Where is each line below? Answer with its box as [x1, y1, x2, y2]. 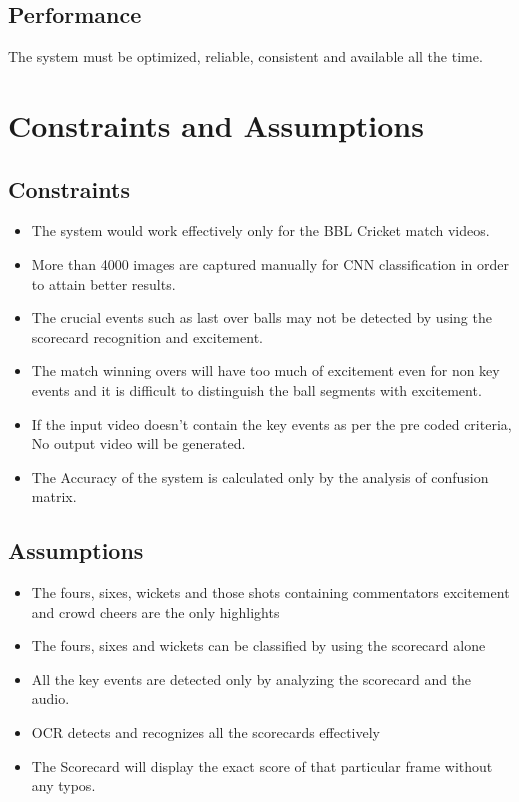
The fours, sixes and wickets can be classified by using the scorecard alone [31, 635, 486, 656]
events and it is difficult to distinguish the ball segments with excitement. [31, 379, 482, 400]
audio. [31, 688, 70, 709]
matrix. [31, 486, 77, 507]
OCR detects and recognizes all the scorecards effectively [31, 722, 381, 743]
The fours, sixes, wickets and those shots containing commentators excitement [31, 582, 510, 603]
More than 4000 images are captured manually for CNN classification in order [31, 253, 510, 274]
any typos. [31, 775, 96, 796]
